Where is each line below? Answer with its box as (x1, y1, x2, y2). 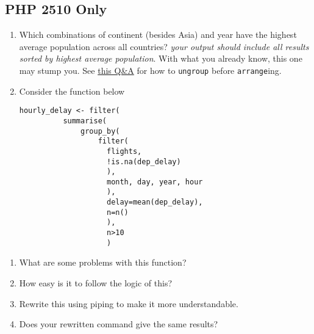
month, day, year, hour (106, 177, 203, 186)
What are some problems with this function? (19, 256, 187, 269)
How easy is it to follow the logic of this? (19, 277, 173, 289)
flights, (106, 147, 142, 156)
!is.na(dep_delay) (106, 157, 181, 166)
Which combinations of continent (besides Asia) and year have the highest (19, 28, 297, 41)
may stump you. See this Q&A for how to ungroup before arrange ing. (19, 64, 282, 76)
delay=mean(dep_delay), (106, 198, 203, 207)
